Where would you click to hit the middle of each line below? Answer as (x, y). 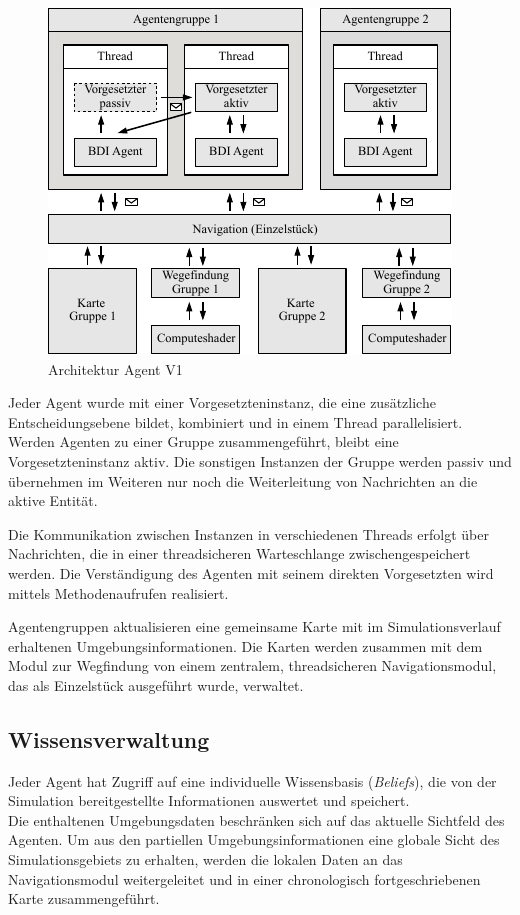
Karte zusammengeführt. (84, 898)
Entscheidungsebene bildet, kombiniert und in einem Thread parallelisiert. (235, 421)
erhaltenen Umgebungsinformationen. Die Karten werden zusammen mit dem (245, 645)
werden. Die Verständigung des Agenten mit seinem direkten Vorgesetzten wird (251, 572)
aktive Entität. (53, 500)
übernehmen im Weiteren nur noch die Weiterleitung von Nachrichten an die (243, 480)
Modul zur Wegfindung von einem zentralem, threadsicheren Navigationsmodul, (252, 665)
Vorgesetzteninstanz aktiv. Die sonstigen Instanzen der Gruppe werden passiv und (260, 460)
